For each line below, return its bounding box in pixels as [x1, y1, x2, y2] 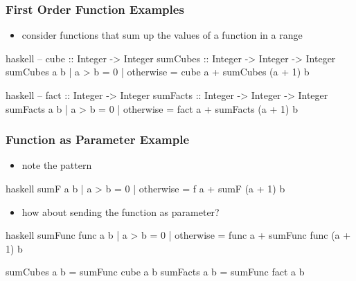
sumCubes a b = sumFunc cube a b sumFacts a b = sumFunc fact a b [6, 264, 305, 279]
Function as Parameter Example [6, 131, 190, 148]
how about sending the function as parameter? [21, 204, 220, 219]
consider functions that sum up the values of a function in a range [21, 28, 303, 42]
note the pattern [21, 158, 92, 172]
